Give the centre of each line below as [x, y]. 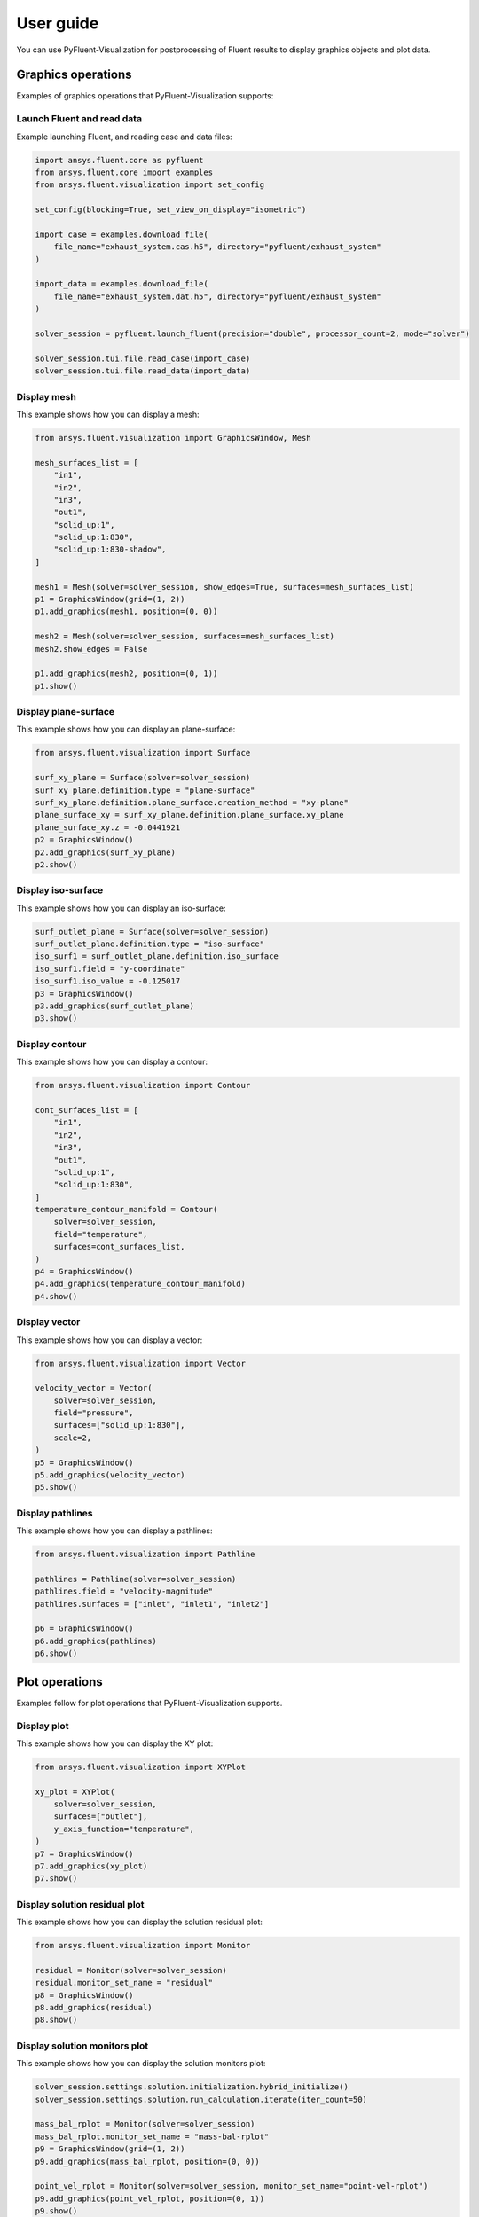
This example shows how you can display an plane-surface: [126, 729]
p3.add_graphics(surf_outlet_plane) [115, 1006]
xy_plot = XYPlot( [75, 1792]
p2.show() [56, 864]
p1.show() [56, 686]
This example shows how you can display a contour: [112, 1062]
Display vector [48, 1322]
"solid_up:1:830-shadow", [110, 549]
